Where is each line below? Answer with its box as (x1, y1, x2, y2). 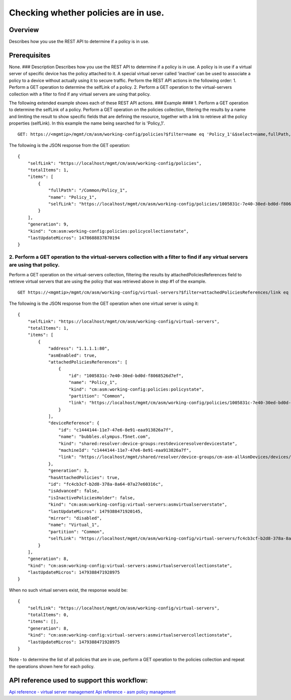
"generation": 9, (27, 222, 69, 227)
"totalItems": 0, (27, 612, 69, 618)
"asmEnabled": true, (48, 352, 97, 358)
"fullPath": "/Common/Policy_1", (48, 188, 128, 193)
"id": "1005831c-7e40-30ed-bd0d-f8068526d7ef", (68, 373, 184, 378)
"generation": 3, (48, 468, 90, 474)
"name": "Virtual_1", (48, 522, 99, 528)
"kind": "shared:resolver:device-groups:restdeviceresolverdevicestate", (58, 441, 238, 446)
